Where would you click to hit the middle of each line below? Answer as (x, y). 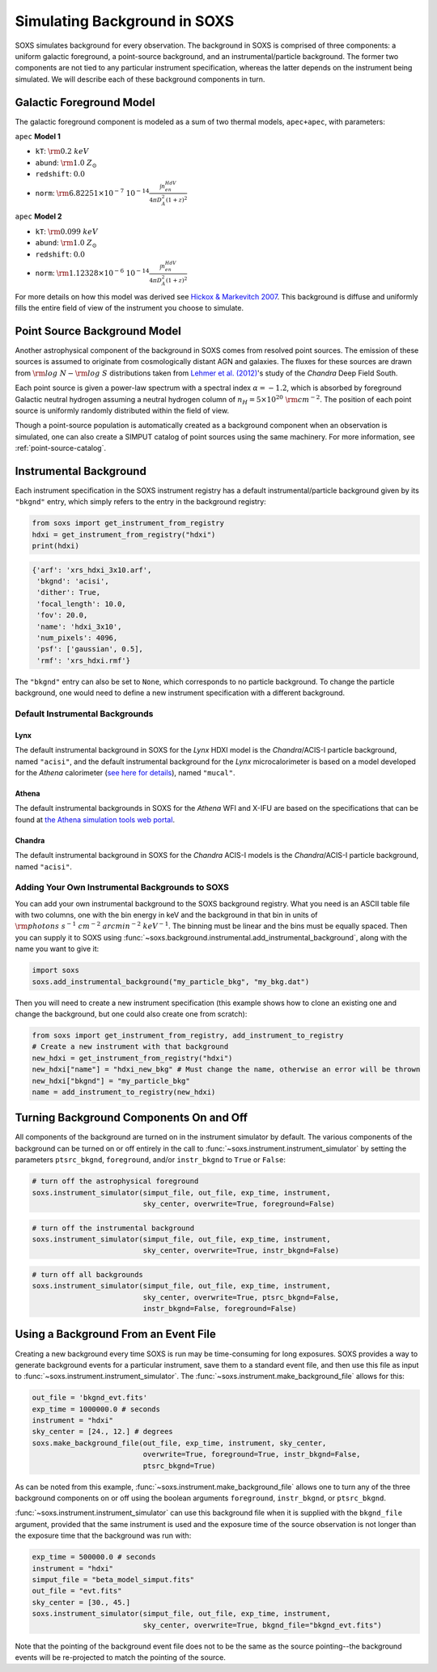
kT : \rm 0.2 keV (62, 151)
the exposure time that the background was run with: (103, 1536)
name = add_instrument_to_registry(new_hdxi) (124, 1092)
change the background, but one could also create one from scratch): (131, 1014)
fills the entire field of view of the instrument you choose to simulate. (129, 308)
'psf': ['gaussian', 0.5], (90, 649)
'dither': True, (69, 592)
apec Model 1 (38, 137)
